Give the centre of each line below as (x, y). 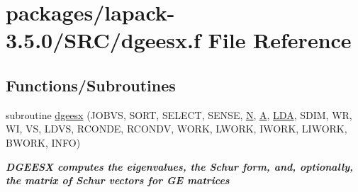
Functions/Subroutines (91, 85)
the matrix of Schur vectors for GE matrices (118, 180)
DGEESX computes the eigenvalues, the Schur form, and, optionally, (180, 166)
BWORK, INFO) (43, 142)
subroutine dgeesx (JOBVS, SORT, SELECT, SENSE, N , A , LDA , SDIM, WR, (179, 114)
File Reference (280, 40)
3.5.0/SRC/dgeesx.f (103, 40)
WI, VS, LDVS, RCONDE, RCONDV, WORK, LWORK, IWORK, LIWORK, (177, 129)
